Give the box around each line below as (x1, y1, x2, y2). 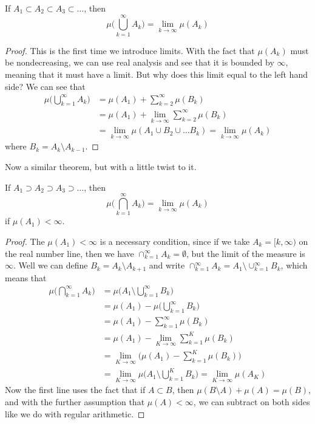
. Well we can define (13, 259, 88, 272)
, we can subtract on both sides (193, 395, 310, 408)
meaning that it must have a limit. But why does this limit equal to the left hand (5, 67, 308, 80)
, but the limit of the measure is (186, 247, 305, 259)
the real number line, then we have (5, 247, 134, 259)
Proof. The (5, 234, 45, 247)
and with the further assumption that (5, 395, 145, 408)
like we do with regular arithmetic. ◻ (5, 407, 145, 420)
